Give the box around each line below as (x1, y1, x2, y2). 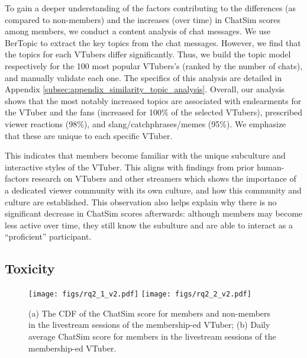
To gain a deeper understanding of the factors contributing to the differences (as (5, 2, 296, 14)
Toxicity (5, 259, 55, 278)
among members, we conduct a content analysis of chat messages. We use (5, 25, 271, 37)
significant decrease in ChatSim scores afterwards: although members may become (5, 207, 303, 220)
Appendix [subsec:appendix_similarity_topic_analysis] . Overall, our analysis (5, 83, 285, 95)
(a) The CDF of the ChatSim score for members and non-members (28, 307, 271, 319)
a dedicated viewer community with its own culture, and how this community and (5, 183, 302, 196)
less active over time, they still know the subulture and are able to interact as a (5, 218, 293, 231)
